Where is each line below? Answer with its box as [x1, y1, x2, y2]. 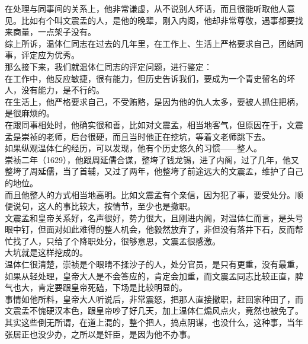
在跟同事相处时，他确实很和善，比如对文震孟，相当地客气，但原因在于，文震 [5, 118, 303, 130]
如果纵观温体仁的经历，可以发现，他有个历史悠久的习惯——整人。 [5, 142, 262, 154]
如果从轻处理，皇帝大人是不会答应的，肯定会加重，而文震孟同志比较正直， [5, 269, 295, 282]
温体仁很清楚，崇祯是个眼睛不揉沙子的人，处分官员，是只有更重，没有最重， [5, 258, 303, 270]
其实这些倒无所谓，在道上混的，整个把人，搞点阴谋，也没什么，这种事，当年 [5, 316, 303, 329]
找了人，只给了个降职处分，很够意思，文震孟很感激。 [12, 234, 220, 247]
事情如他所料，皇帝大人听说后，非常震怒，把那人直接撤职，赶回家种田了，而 [5, 292, 303, 305]
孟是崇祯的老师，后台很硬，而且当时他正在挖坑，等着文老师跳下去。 [5, 130, 270, 142]
